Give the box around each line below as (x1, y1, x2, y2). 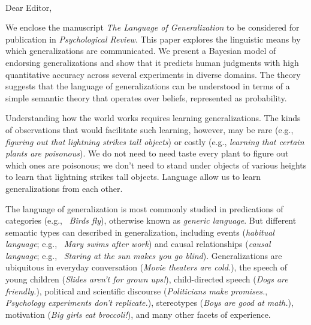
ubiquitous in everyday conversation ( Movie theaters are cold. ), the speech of (5, 261, 287, 273)
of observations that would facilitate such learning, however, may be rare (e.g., (5, 123, 294, 136)
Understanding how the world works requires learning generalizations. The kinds (5, 112, 301, 124)
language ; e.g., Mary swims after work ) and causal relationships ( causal (5, 237, 271, 250)
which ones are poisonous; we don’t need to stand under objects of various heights (5, 158, 307, 171)
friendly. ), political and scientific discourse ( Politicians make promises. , (5, 284, 268, 297)
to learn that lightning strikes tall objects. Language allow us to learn (5, 170, 261, 183)
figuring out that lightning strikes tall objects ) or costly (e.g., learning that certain (5, 135, 304, 148)
